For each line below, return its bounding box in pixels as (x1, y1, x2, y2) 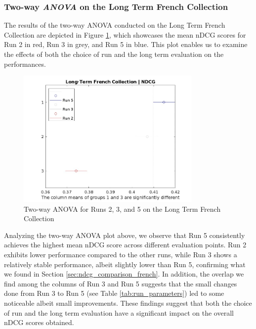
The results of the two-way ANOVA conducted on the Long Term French (4, 20, 225, 30)
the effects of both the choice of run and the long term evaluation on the (4, 49, 224, 59)
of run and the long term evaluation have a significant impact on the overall (4, 307, 234, 318)
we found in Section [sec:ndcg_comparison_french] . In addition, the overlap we (4, 269, 244, 279)
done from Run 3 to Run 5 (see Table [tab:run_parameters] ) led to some (4, 288, 224, 298)
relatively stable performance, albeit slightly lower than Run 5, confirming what (4, 259, 246, 269)
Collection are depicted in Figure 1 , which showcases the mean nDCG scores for (4, 29, 246, 40)
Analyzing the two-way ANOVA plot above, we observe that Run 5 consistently (4, 230, 245, 240)
